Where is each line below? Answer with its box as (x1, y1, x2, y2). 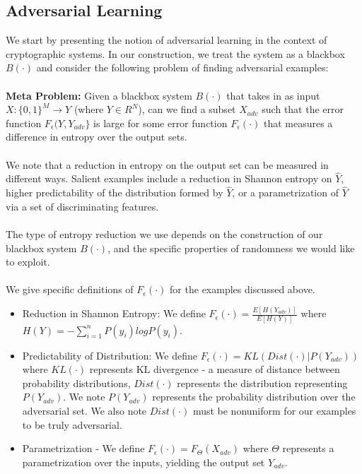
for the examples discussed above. (170, 282, 315, 297)
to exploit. (6, 254, 50, 269)
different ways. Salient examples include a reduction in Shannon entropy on (6, 171, 332, 186)
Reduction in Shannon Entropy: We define (22, 306, 206, 321)
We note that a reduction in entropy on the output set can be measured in (6, 157, 329, 172)
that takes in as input (226, 88, 320, 102)
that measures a (263, 115, 333, 130)
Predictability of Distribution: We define (22, 348, 197, 362)
